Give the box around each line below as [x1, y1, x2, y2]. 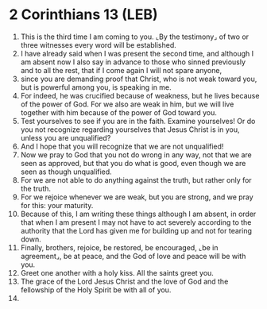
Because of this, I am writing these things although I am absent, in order [20, 209, 257, 218]
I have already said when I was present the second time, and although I [20, 48, 253, 58]
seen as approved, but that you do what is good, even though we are [20, 158, 246, 168]
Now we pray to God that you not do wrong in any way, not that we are [20, 149, 253, 160]
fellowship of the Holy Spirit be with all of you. [20, 284, 172, 295]
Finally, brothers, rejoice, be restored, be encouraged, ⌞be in [20, 242, 219, 252]
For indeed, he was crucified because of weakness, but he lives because [20, 91, 260, 100]
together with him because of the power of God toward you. [20, 107, 217, 117]
